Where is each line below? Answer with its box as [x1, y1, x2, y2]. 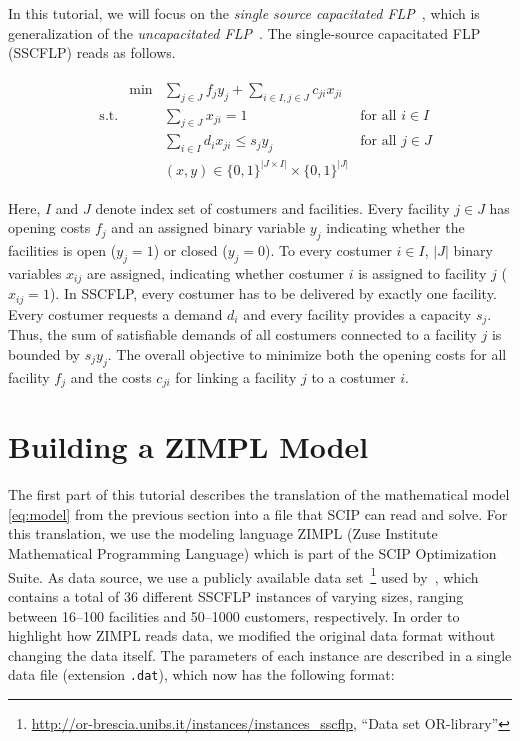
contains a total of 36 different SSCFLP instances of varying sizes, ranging [8, 585, 464, 606]
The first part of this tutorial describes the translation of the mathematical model [8, 484, 510, 505]
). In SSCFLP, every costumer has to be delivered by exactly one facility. [49, 283, 497, 304]
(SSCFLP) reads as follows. [8, 42, 176, 63]
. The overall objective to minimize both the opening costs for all [107, 343, 507, 364]
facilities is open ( [8, 240, 117, 261]
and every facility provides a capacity [243, 303, 472, 324]
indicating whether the [326, 217, 465, 238]
